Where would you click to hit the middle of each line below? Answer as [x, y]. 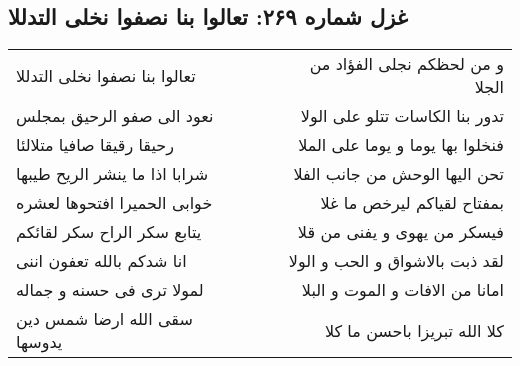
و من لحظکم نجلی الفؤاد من [406, 64]
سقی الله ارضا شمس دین [104, 319]
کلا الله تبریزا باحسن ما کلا [414, 330]
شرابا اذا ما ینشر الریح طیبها [112, 174]
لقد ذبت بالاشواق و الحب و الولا [396, 261]
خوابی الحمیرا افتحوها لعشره [114, 203]
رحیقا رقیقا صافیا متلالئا [95, 145]
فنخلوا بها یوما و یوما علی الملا [401, 145]
